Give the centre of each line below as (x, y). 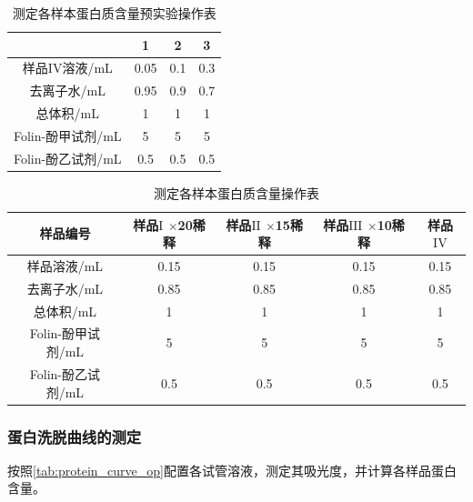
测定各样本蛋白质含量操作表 (236, 192)
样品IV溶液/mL (67, 68)
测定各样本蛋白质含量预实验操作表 (114, 13)
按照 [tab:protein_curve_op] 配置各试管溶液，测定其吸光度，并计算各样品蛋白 (232, 470)
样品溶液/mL (65, 265)
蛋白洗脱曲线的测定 (75, 436)
